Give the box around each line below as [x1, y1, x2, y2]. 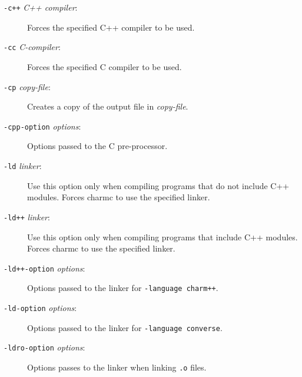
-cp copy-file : [4, 80, 51, 92]
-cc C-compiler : [4, 41, 61, 53]
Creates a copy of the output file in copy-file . [27, 100, 188, 113]
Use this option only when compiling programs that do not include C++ [27, 179, 290, 191]
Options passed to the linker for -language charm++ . [27, 282, 218, 294]
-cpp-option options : [4, 120, 81, 132]
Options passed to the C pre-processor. [27, 140, 168, 152]
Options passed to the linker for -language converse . [27, 321, 223, 333]
